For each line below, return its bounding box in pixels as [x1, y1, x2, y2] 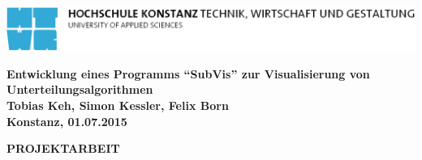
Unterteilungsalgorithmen [6, 81, 153, 98]
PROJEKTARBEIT [6, 140, 120, 157]
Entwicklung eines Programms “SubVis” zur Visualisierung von [6, 65, 370, 82]
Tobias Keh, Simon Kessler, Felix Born [6, 96, 229, 113]
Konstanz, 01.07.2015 [6, 112, 127, 129]
